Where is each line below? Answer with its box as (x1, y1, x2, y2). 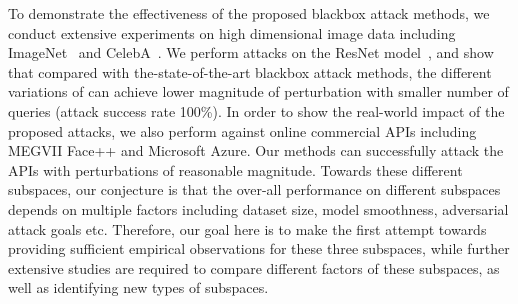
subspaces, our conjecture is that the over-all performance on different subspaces (8, 179, 501, 200)
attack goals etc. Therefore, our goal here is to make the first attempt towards (8, 218, 487, 239)
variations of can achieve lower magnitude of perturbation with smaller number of (8, 81, 509, 102)
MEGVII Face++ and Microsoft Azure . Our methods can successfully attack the (8, 140, 504, 161)
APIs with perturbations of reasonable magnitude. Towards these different (8, 159, 463, 180)
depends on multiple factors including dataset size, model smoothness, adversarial (8, 198, 509, 219)
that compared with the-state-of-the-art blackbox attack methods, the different (8, 61, 492, 82)
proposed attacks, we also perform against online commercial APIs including (8, 120, 477, 141)
